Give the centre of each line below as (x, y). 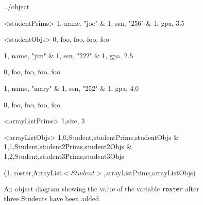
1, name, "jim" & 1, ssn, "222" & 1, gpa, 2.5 (68, 55)
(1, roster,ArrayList (33, 172)
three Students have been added (51, 198)
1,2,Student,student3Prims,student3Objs (64, 156)
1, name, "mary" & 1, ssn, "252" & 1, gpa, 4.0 (71, 88)
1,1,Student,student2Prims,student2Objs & (68, 146)
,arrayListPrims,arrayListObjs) (150, 172)
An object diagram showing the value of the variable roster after (101, 189)
